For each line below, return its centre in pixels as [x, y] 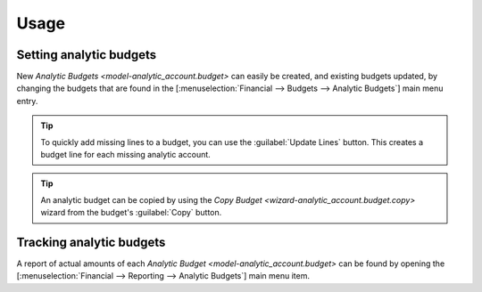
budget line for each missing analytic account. [126, 155]
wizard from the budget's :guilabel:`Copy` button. [131, 213]
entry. [27, 101]
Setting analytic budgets [87, 55]
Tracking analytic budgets [91, 242]
